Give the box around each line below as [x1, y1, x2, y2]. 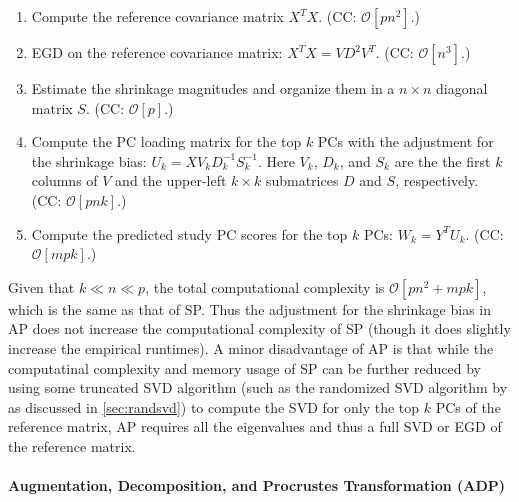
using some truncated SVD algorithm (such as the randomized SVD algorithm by [8, 377, 508, 398]
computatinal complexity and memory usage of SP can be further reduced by [8, 357, 481, 378]
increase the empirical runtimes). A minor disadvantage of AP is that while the [8, 337, 494, 358]
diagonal [436, 78, 488, 98]
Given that [8, 276, 75, 297]
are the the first [394, 150, 491, 171]
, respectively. [395, 170, 479, 191]
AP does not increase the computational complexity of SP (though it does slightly [8, 318, 511, 339]
